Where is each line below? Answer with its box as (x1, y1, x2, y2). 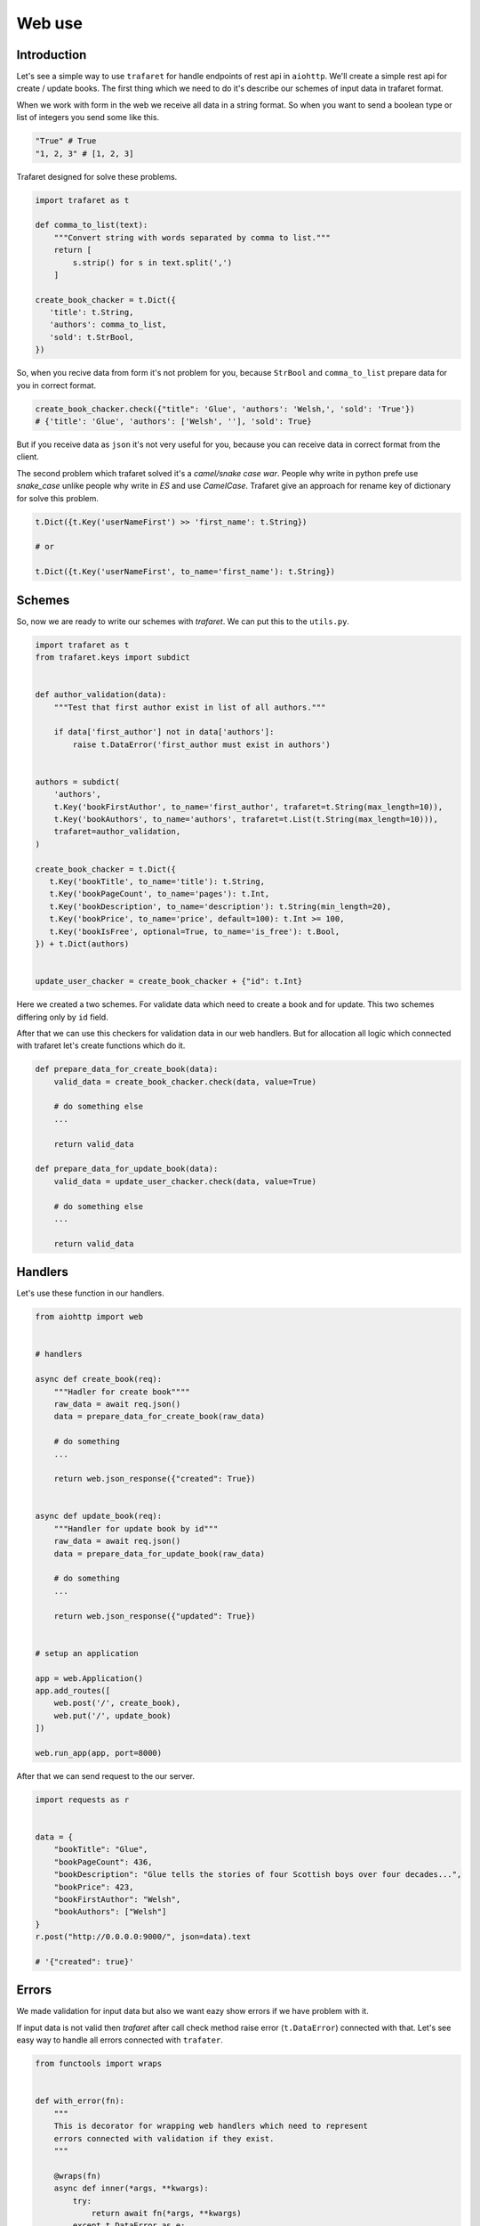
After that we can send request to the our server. (16, 1770, 196, 1781)
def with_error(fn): (35, 2096, 124, 2106)
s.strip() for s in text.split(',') (72, 257, 233, 267)
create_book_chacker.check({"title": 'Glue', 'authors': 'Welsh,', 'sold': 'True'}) (35, 403, 415, 414)
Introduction (16, 47, 87, 62)
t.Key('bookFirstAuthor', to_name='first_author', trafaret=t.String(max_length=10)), (53, 801, 444, 812)
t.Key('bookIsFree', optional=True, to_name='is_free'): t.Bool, (49, 926, 340, 937)
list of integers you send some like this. (16, 112, 160, 123)
